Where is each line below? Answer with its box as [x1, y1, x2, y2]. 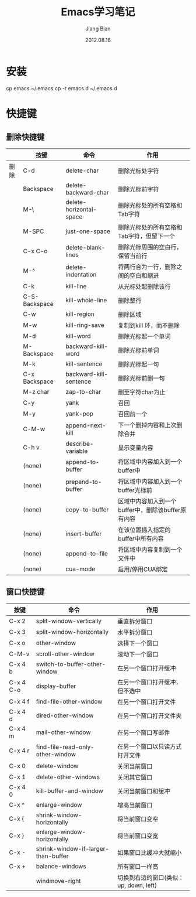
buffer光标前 [117, 486, 153, 494]
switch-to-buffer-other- [36, 660, 106, 668]
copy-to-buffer [65, 505, 109, 513]
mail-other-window [36, 728, 92, 736]
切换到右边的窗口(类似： [117, 874, 184, 882]
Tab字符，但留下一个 [117, 232, 175, 240]
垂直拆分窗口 [117, 617, 153, 625]
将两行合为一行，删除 [117, 262, 177, 271]
